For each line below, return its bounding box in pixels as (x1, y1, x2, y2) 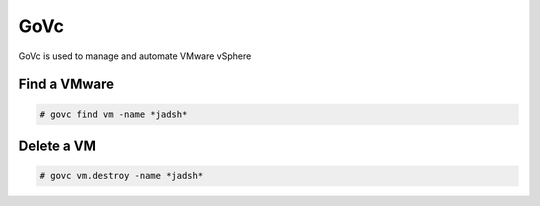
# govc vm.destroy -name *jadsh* (39, 170, 204, 182)
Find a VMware (18, 76, 115, 93)
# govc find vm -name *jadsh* (39, 108, 188, 120)
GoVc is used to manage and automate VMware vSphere (18, 50, 252, 62)
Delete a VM (18, 137, 97, 154)
